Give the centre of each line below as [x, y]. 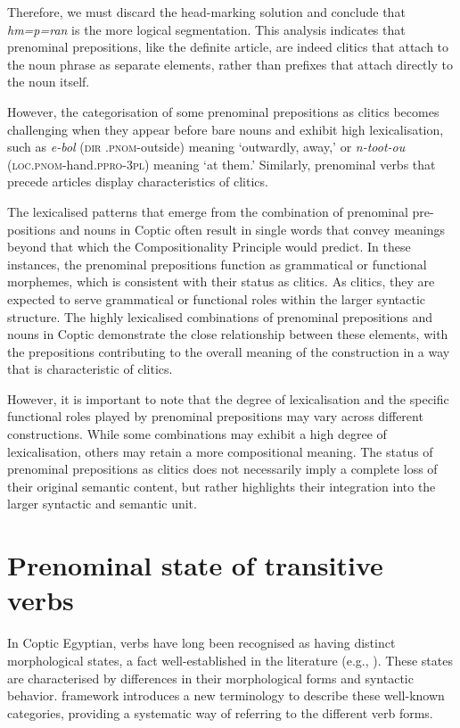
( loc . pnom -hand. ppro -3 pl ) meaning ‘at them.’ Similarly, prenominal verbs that [222, 164]
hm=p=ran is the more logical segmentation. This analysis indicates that [206, 29]
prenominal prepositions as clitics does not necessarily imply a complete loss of [222, 469]
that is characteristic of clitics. [90, 369]
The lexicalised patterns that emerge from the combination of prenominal [208, 211]
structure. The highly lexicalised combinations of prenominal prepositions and [220, 316]
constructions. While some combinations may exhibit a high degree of [197, 434]
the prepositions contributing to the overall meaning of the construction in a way [229, 351]
